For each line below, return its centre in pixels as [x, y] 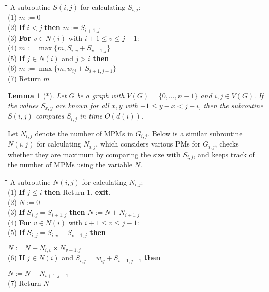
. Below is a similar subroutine [195, 133]
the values [23, 105]
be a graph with [101, 95]
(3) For [20, 37]
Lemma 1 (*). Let [37, 95]
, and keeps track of [224, 154]
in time [91, 116]
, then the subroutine [231, 105]
